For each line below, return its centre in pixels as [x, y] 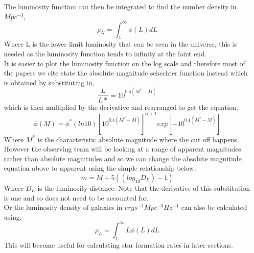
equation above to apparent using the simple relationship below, [100, 168]
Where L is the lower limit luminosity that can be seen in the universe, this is [120, 44]
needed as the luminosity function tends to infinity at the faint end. [105, 54]
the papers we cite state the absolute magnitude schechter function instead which [126, 73]
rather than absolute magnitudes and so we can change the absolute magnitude [123, 158]
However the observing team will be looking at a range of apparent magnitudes [123, 149]
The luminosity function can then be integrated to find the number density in [120, 6]
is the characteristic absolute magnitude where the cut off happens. [138, 139]
